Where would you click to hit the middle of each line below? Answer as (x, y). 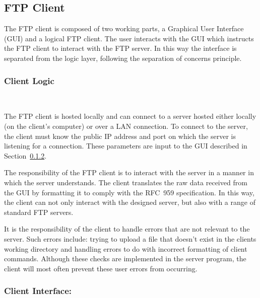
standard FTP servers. (39, 212)
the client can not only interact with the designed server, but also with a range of (130, 202)
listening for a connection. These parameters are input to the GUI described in (126, 146)
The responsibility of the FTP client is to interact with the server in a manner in (129, 172)
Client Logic (29, 80)
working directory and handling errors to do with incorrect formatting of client (126, 248)
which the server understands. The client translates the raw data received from (126, 182)
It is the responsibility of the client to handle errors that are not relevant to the (127, 229)
